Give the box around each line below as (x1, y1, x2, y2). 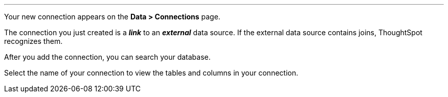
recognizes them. (4, 37, 63, 45)
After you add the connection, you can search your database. (4, 53, 211, 61)
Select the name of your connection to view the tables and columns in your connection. (4, 68, 298, 77)
